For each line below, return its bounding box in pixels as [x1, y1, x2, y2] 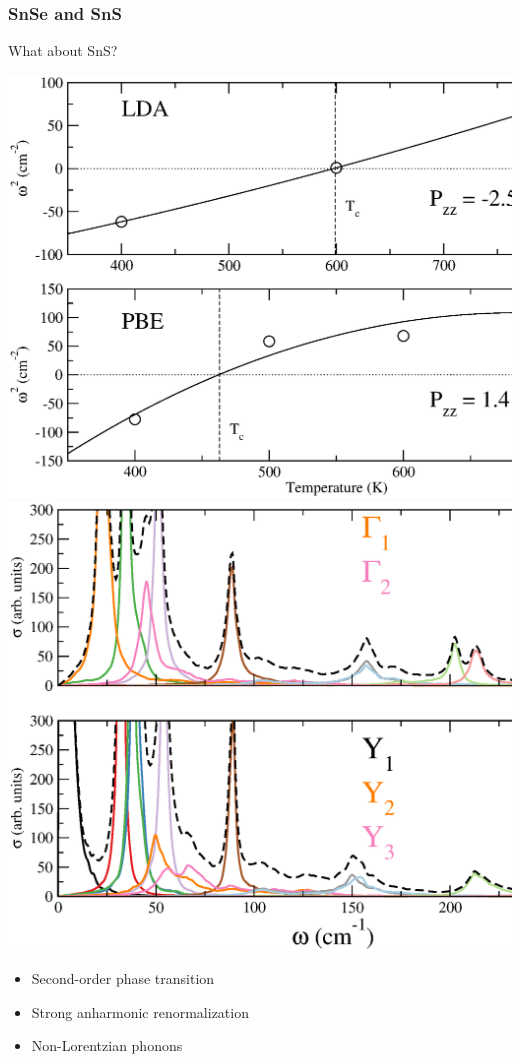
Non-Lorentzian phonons [31, 1035, 183, 1056]
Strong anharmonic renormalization [31, 1001, 249, 1022]
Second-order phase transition [31, 968, 215, 989]
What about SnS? [8, 40, 118, 61]
